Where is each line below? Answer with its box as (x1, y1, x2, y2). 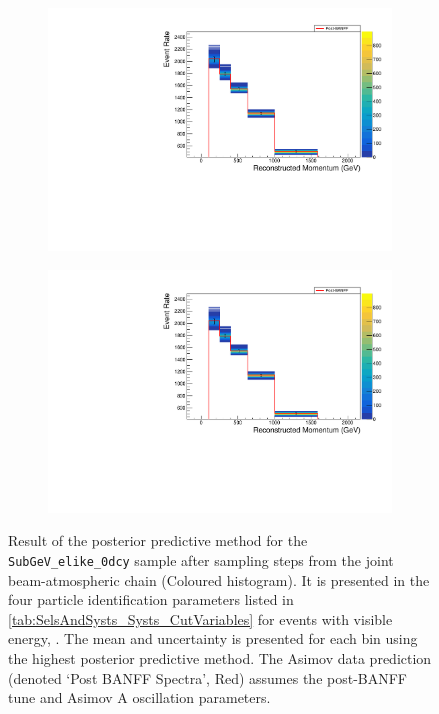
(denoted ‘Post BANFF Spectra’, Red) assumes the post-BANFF (8, 667, 408, 688)
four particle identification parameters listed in (8, 589, 294, 610)
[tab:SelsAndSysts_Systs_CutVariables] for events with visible (8, 608, 393, 629)
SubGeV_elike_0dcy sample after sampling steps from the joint (8, 550, 394, 570)
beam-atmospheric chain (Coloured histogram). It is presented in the (8, 569, 430, 590)
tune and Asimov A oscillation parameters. (8, 687, 271, 708)
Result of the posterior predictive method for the (8, 530, 308, 551)
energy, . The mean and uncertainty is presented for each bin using (8, 628, 418, 649)
